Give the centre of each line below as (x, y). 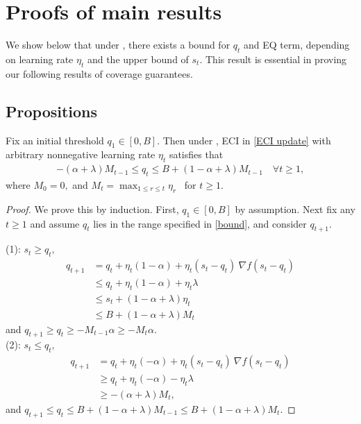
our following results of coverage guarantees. (99, 73)
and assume (55, 223)
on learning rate (40, 59)
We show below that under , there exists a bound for (118, 45)
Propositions (52, 111)
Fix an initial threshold (55, 140)
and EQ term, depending (297, 45)
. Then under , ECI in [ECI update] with (244, 140)
